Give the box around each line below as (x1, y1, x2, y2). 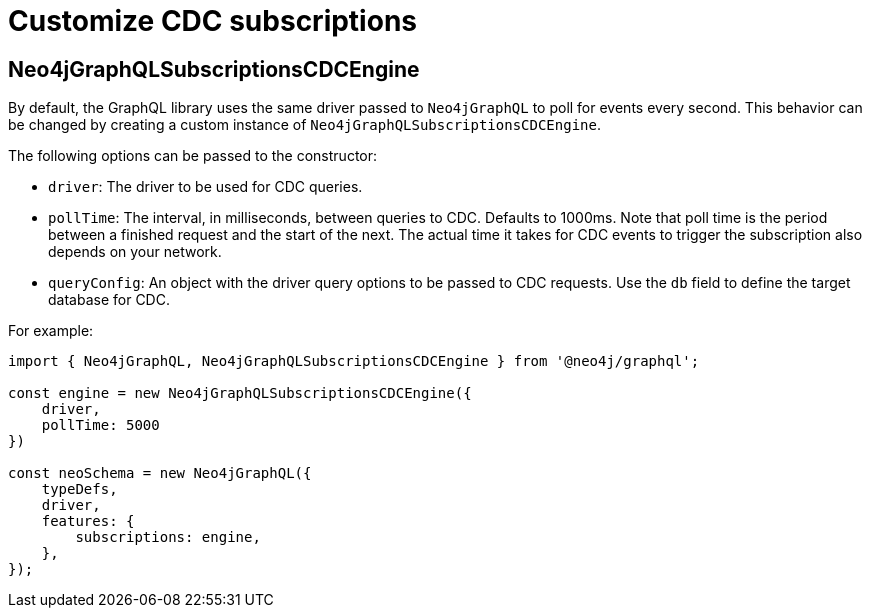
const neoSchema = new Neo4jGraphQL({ (8, 465, 312, 482)
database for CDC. (48, 291, 170, 309)
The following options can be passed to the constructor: (8, 147, 378, 165)
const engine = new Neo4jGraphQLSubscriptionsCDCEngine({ (8, 385, 472, 402)
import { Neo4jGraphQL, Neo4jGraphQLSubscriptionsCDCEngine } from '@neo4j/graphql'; (8, 353, 700, 370)
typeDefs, (41, 481, 118, 498)
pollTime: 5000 (41, 417, 160, 434)
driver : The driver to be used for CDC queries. (48, 178, 363, 196)
